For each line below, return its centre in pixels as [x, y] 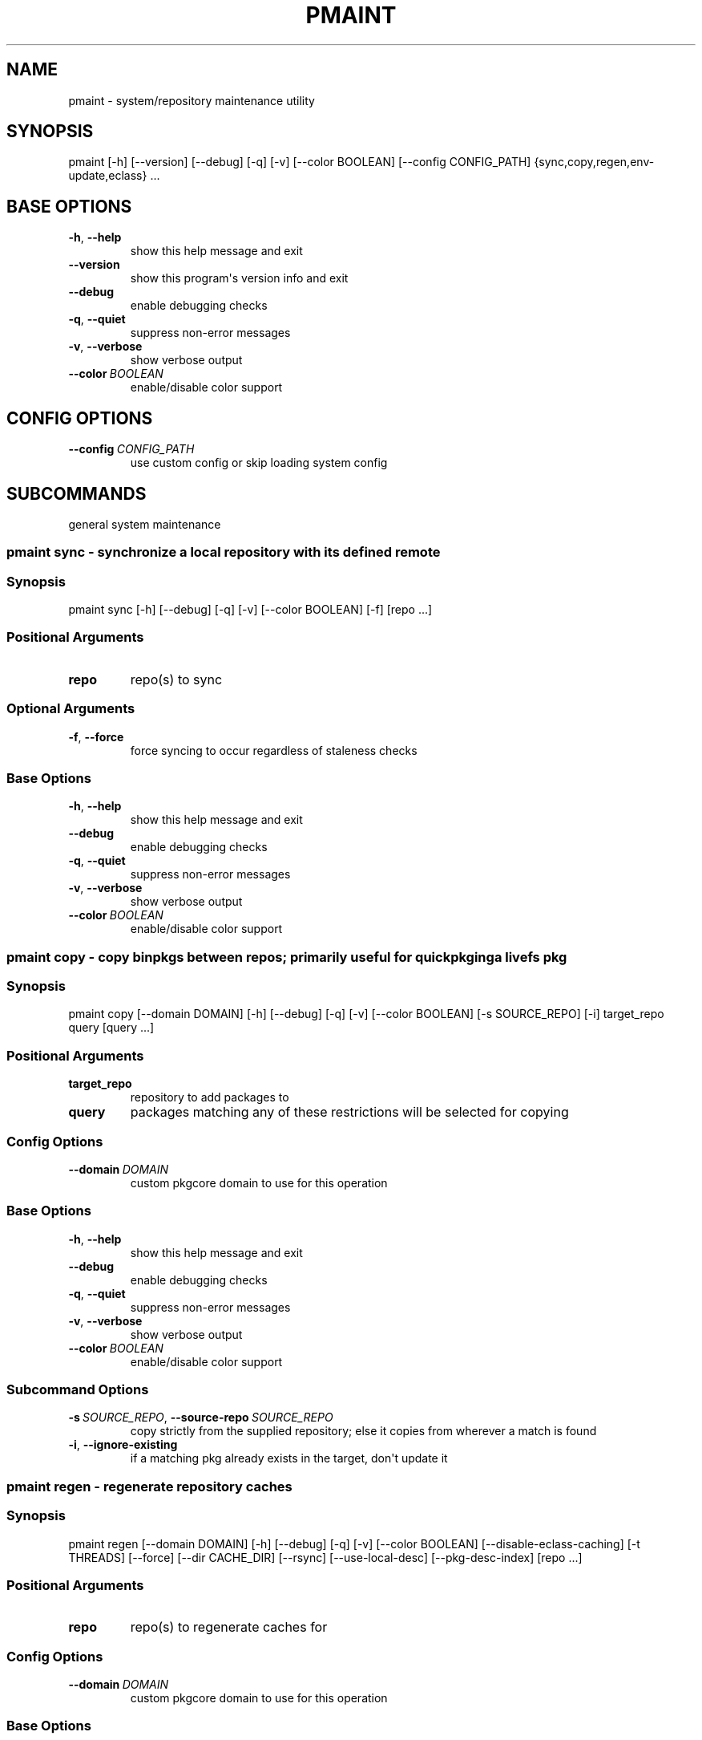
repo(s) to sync [176, 679]
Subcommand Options [78, 1390]
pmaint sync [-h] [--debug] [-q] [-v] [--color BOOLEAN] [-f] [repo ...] [250, 610]
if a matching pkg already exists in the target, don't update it [289, 1458]
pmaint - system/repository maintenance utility [192, 100]
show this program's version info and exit [239, 278]
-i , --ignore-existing [123, 1445]
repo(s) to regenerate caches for [229, 1627]
